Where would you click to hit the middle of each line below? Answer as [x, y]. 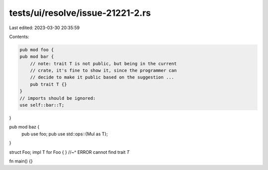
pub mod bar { [37, 57]
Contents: [19, 37]
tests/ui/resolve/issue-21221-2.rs [80, 13]
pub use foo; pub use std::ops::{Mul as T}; [65, 134]
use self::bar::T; [42, 105]
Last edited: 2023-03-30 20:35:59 [44, 28]
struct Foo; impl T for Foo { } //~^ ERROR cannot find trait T [69, 152]
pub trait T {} [48, 84]
